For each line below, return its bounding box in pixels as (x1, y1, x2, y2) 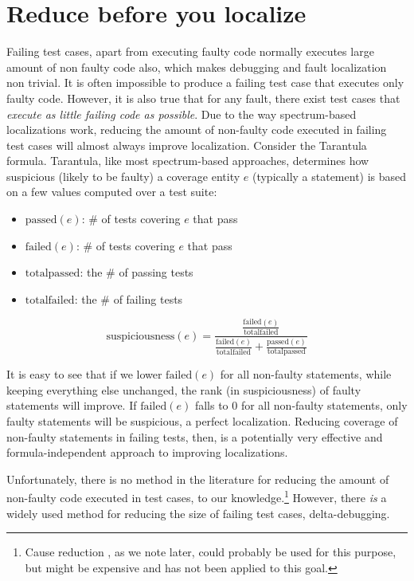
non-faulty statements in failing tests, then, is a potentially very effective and (6, 428, 383, 445)
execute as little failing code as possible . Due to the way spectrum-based (6, 105, 357, 122)
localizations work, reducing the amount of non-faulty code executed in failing (6, 121, 387, 138)
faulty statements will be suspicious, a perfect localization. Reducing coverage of (6, 412, 398, 429)
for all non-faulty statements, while (220, 366, 392, 383)
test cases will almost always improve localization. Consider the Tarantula (6, 136, 367, 153)
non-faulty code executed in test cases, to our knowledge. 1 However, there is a (6, 487, 387, 506)
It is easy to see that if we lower (6, 366, 162, 383)
